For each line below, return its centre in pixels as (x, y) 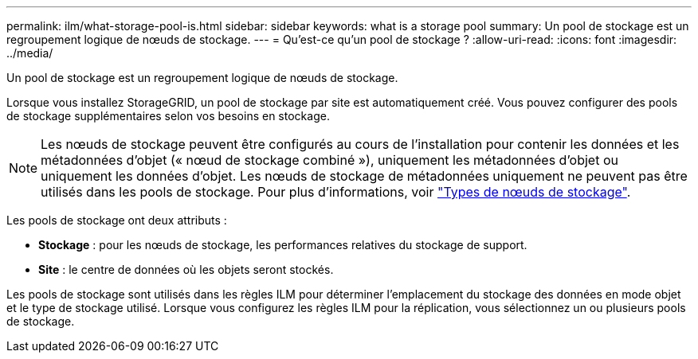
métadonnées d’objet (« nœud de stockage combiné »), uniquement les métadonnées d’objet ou (329, 160)
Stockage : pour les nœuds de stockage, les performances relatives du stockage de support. (283, 245)
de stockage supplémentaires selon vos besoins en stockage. (168, 116)
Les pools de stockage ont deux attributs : (117, 220)
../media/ (30, 53)
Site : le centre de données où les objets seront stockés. (186, 269)
